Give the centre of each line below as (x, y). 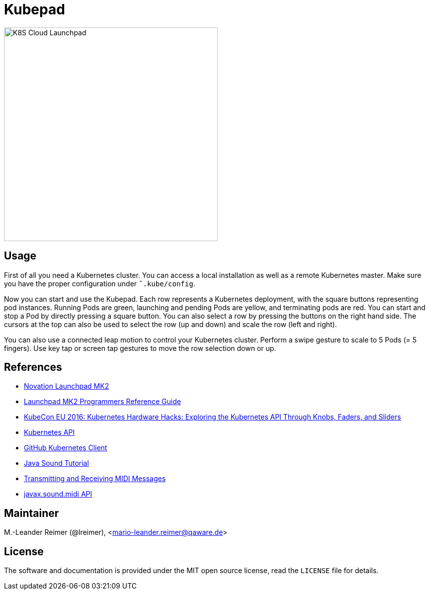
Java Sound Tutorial (56, 463)
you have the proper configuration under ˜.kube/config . (100, 283)
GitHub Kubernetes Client (66, 448)
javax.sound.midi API (58, 494)
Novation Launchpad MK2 (67, 386)
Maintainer (32, 513)
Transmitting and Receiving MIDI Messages (95, 479)
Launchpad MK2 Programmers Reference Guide (102, 402)
